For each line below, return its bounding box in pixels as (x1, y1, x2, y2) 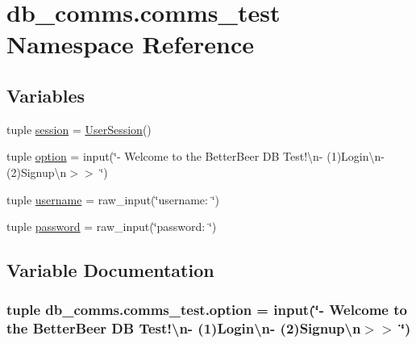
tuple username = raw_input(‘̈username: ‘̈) (6, 191, 219, 208)
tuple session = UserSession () (6, 120, 152, 137)
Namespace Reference (6, 27, 254, 61)
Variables (6, 82, 85, 107)
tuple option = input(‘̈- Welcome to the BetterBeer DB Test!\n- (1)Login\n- (6, 148, 385, 165)
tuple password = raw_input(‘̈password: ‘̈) (6, 218, 217, 235)
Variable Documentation (6, 258, 214, 283)
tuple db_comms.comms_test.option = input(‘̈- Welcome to (6, 300, 407, 320)
